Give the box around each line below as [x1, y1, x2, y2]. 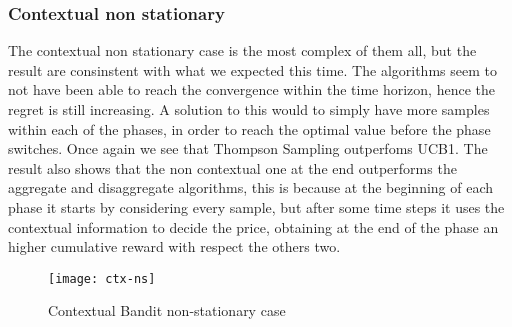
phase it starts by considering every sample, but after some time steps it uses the [8, 196, 505, 217]
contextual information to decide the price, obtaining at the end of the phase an [8, 216, 499, 237]
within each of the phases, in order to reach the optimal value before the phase [8, 118, 491, 139]
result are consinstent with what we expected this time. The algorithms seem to [8, 59, 497, 80]
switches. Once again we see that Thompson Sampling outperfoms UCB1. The [8, 138, 488, 159]
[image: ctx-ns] [48, 271, 156, 286]
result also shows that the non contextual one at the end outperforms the [8, 157, 457, 178]
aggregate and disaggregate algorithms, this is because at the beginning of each [8, 177, 494, 198]
